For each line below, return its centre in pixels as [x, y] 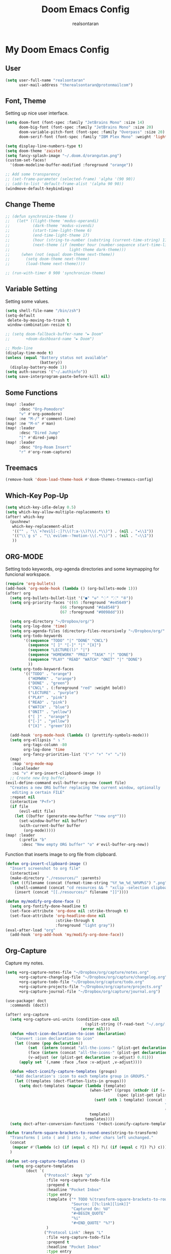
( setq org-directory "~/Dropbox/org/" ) [52, 622]
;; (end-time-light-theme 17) [48, 235]
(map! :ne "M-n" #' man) [31, 423]
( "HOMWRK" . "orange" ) [52, 679]
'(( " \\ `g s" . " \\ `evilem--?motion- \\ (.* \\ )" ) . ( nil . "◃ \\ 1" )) [83, 536]
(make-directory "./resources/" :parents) [55, 878]
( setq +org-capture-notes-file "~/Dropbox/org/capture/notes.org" [77, 973]
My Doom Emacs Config [57, 49]
